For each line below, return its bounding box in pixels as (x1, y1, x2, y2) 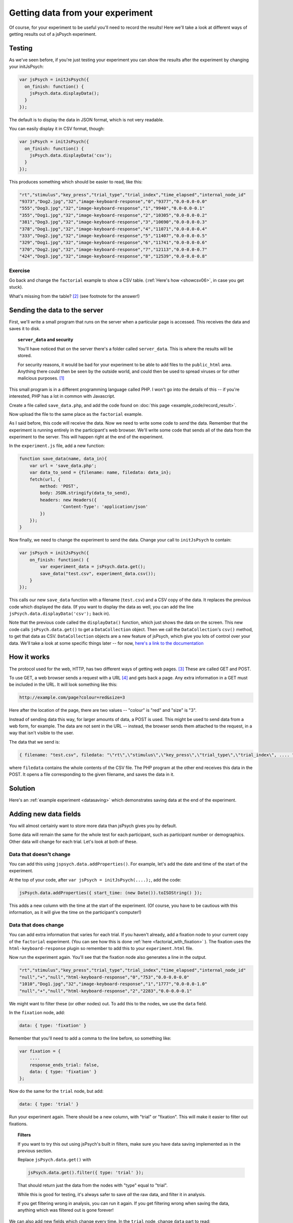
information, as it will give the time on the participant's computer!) (9, 909, 142, 915)
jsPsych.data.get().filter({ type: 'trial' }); (27, 1170, 144, 1176)
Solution (9, 784, 35, 793)
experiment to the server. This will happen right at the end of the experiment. (9, 434, 164, 440)
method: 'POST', (40, 483, 79, 489)
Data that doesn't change (9, 851, 71, 858)
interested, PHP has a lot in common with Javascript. (9, 393, 116, 399)
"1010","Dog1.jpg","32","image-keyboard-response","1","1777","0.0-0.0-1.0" (19, 981, 208, 987)
